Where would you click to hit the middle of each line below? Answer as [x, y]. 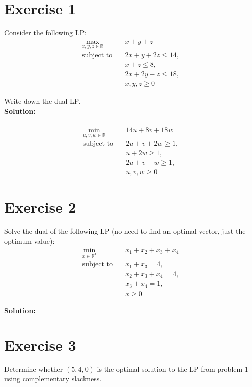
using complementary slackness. [53, 379]
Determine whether [34, 369]
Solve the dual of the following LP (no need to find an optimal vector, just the [125, 231]
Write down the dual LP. [43, 101]
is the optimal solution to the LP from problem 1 [173, 369]
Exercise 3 [40, 345]
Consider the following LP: [45, 32]
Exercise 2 [40, 207]
